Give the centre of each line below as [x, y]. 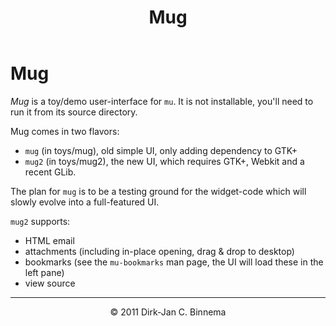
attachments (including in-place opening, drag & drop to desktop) [159, 251]
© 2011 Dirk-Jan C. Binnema [168, 312]
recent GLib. [50, 172]
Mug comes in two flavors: [65, 131]
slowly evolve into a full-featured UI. [85, 202]
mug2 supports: [40, 221]
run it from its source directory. [74, 112]
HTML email [49, 240]
